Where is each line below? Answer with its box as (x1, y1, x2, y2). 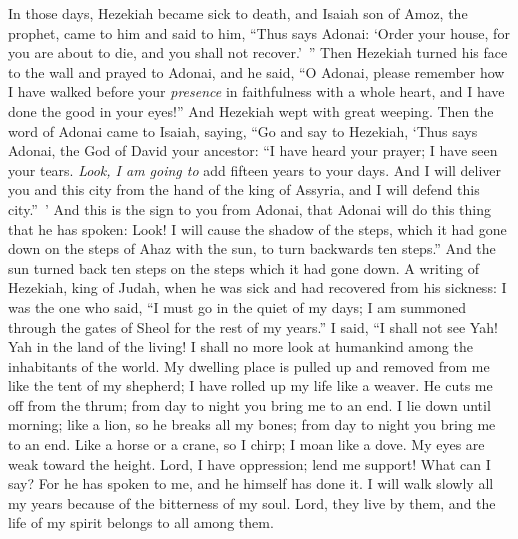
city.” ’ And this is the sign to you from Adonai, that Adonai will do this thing (8, 198, 491, 219)
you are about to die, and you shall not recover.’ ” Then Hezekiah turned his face (8, 42, 508, 63)
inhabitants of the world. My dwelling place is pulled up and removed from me (8, 355, 490, 376)
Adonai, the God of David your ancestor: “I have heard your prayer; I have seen (8, 140, 498, 161)
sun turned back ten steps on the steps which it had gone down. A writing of (8, 257, 480, 278)
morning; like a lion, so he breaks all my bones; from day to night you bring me (8, 414, 496, 435)
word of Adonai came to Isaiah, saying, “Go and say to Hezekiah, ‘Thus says (8, 120, 478, 141)
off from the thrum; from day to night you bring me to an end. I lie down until (8, 394, 491, 415)
